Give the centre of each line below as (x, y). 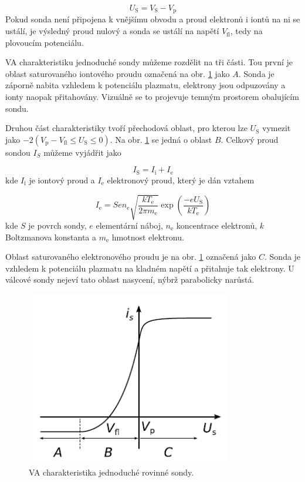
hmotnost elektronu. (148, 237)
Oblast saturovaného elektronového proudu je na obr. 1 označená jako (131, 257)
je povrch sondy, (57, 225)
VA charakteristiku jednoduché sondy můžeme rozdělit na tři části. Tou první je (149, 62)
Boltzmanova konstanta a (51, 237)
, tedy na (246, 31)
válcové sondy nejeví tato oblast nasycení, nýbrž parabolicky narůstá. (130, 280)
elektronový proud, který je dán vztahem (181, 180)
